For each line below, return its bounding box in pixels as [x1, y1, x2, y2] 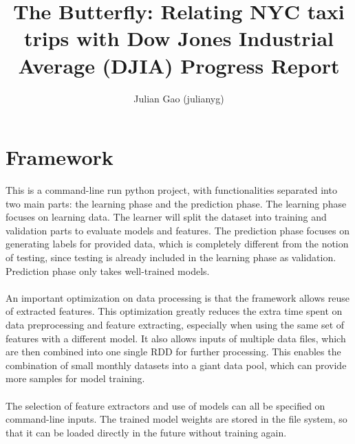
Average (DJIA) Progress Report [18, 51, 340, 79]
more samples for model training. [6, 371, 145, 386]
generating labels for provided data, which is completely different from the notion [6, 236, 349, 251]
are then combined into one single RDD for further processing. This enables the [6, 344, 341, 359]
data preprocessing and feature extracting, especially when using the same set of [6, 317, 345, 331]
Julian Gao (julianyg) [133, 91, 224, 105]
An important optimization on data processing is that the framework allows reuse [6, 290, 349, 304]
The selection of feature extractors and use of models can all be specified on [6, 398, 325, 412]
